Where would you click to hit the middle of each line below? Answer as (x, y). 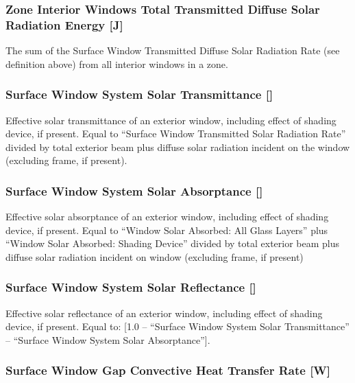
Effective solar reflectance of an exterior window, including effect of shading (164, 313)
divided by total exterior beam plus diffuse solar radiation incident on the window (178, 147)
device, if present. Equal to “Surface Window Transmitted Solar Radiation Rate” (176, 134)
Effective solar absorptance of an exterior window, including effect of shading (167, 217)
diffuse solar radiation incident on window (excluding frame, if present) (155, 256)
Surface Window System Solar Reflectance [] (131, 287)
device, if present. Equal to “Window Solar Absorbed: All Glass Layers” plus (167, 230)
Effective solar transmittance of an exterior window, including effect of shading (171, 120)
